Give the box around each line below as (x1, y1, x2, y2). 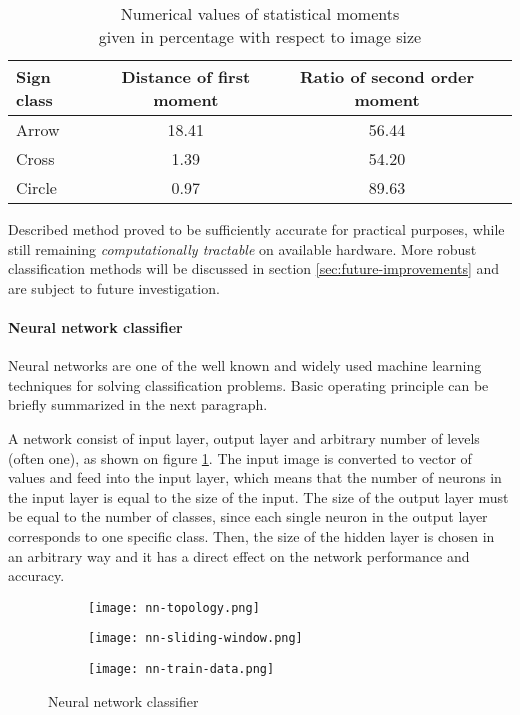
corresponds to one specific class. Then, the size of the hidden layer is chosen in (8, 525, 495, 546)
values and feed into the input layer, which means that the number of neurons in (8, 467, 502, 488)
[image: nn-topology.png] (88, 600, 260, 615)
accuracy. (8, 565, 65, 586)
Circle (16, 176, 57, 199)
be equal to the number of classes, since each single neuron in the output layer (8, 506, 488, 527)
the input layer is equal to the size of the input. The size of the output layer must (8, 486, 509, 507)
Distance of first (121, 65, 251, 88)
